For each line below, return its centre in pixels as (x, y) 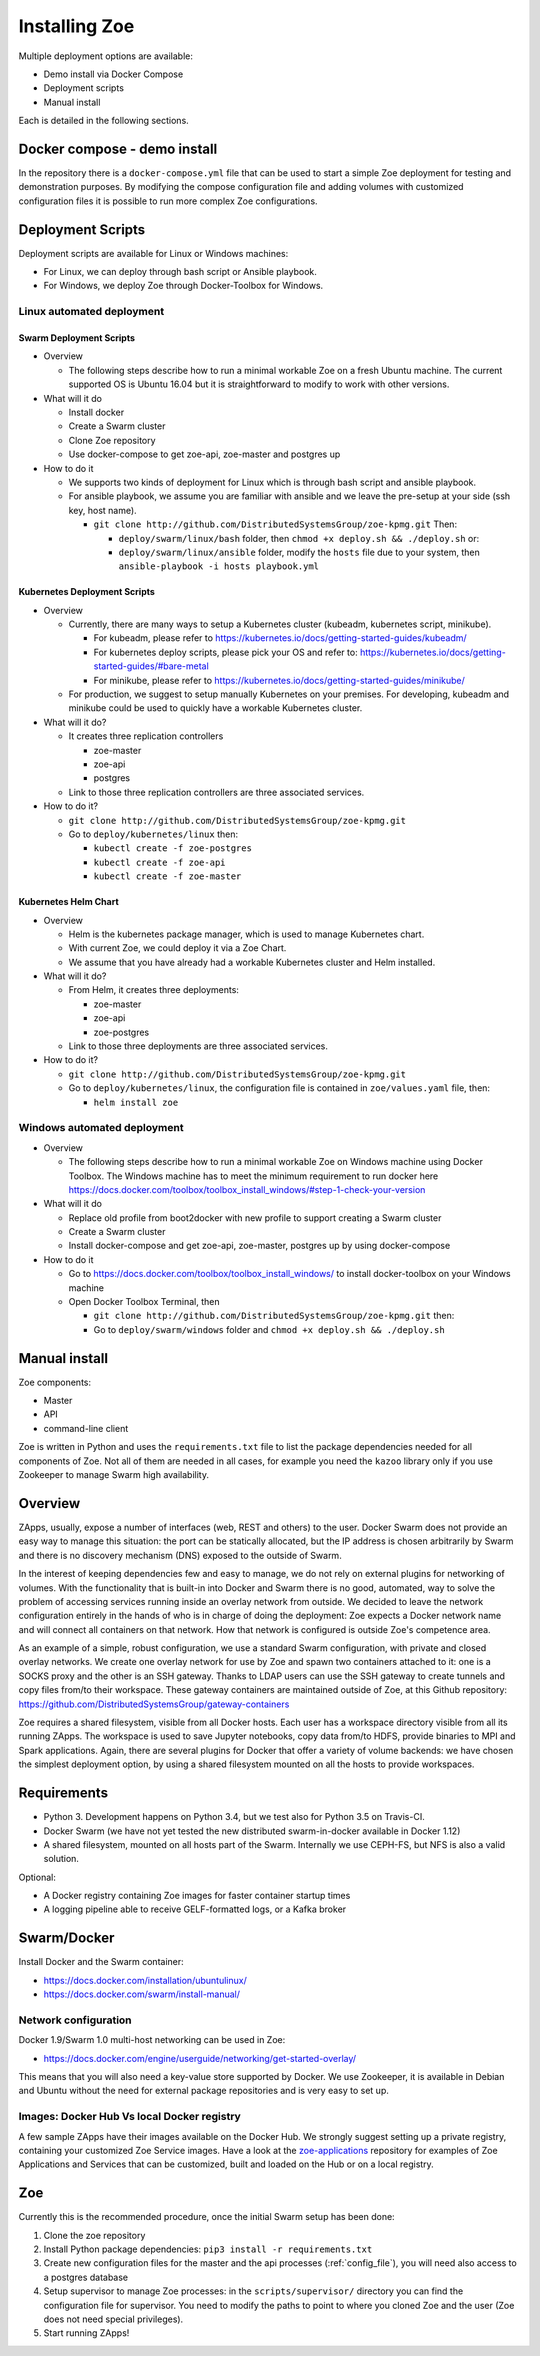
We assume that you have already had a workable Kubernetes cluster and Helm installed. (252, 962)
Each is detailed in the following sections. (103, 121)
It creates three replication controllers (146, 736)
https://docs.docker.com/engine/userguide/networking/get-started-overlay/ (200, 2058)
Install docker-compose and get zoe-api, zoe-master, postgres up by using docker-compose (259, 1246)
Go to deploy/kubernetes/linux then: (153, 834)
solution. (61, 1859)
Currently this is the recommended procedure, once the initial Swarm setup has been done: (206, 2217)
